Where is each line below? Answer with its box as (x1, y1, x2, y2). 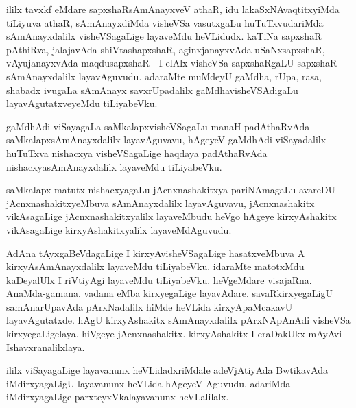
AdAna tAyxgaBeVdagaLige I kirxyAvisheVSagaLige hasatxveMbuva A (6, 245, 305, 260)
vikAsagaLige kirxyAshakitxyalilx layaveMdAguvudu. (6, 222, 232, 237)
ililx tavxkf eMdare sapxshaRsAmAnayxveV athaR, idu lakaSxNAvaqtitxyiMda (6, 2, 340, 16)
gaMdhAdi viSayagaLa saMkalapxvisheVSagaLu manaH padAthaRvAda (6, 119, 310, 133)
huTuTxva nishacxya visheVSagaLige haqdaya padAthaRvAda (6, 145, 268, 160)
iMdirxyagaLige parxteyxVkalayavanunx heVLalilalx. (6, 389, 229, 404)
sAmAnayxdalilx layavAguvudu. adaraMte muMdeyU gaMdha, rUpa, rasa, (6, 69, 322, 83)
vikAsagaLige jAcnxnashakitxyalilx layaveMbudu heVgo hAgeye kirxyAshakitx (6, 209, 337, 224)
